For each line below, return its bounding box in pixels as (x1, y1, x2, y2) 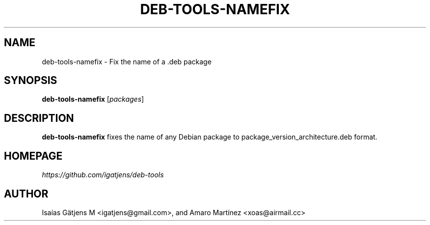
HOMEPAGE (4, 149, 63, 162)
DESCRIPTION (4, 112, 74, 124)
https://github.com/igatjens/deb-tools (42, 170, 164, 179)
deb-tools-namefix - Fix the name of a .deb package (42, 57, 212, 66)
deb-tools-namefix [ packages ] (42, 95, 144, 104)
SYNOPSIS (4, 74, 57, 87)
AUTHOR (4, 187, 49, 200)
